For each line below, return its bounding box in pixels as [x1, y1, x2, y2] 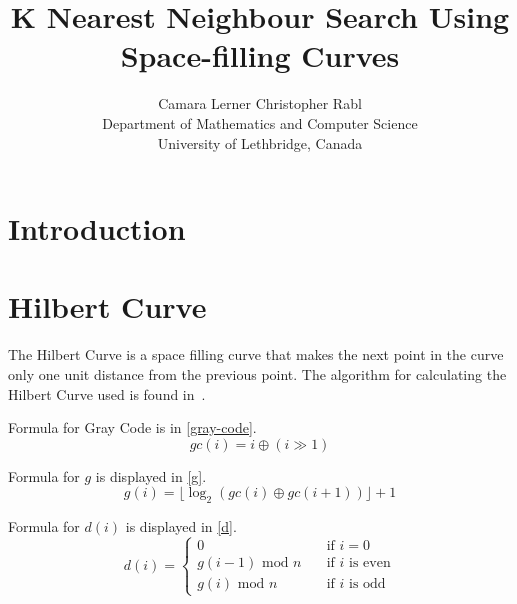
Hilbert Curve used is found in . [8, 383, 206, 404]
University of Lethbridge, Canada [157, 132, 363, 153]
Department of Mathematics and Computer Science [102, 112, 418, 133]
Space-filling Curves [120, 35, 400, 76]
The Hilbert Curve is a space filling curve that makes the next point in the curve [8, 344, 504, 365]
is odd [349, 577, 386, 592]
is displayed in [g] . [95, 465, 207, 486]
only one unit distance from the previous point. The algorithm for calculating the [8, 364, 507, 384]
